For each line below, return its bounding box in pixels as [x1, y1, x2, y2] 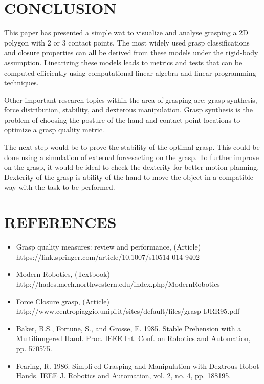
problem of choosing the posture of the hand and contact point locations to [4, 114, 240, 125]
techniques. [4, 77, 39, 88]
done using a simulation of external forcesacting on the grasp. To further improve [4, 151, 259, 162]
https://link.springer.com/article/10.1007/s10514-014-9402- [16, 251, 202, 262]
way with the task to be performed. [4, 182, 115, 192]
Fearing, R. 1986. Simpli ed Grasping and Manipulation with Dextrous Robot [16, 360, 259, 371]
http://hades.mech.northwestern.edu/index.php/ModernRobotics [16, 278, 220, 289]
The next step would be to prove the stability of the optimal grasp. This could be [4, 142, 260, 152]
